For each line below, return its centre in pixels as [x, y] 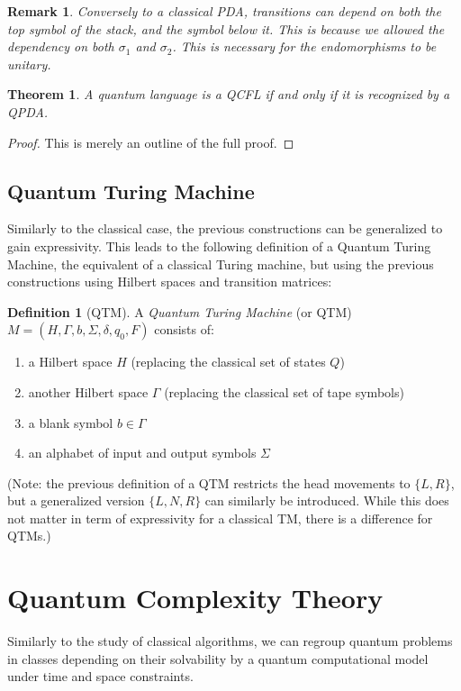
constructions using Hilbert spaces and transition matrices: [170, 282]
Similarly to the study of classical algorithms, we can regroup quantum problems [230, 641]
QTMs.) [29, 536]
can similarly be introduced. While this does [327, 500]
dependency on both [61, 46]
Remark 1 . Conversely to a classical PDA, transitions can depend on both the [224, 11]
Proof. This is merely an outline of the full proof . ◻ [151, 142]
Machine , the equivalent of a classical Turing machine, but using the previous [221, 264]
